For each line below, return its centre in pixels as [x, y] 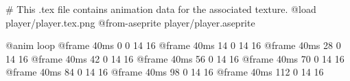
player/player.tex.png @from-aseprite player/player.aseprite [130, 22]
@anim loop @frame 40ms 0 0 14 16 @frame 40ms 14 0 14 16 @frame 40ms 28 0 [173, 45]
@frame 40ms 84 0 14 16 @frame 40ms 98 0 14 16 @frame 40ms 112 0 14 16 [165, 72]
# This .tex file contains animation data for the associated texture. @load [161, 9]
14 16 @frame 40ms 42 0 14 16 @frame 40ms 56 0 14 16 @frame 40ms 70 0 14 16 [175, 58]
